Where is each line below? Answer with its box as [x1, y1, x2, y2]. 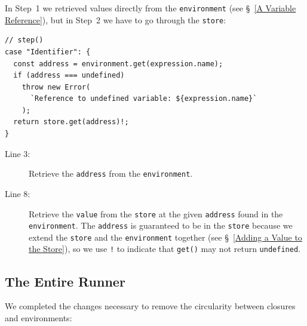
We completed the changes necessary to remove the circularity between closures [5, 300, 296, 312]
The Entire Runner [5, 272, 125, 290]
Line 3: [5, 147, 30, 159]
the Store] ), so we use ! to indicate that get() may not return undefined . [29, 242, 300, 255]
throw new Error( [22, 82, 91, 91]
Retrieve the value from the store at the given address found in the [29, 207, 283, 220]
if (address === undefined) [13, 71, 125, 80]
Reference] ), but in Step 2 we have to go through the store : [5, 13, 226, 26]
